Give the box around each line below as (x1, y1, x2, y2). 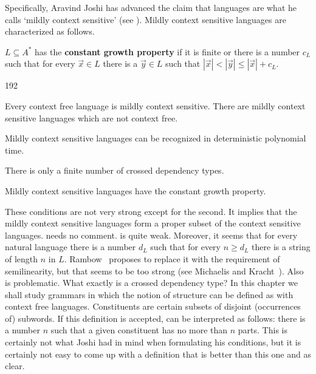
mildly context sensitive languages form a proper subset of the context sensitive (5, 217, 301, 229)
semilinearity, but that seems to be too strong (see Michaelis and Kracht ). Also (5, 264, 304, 277)
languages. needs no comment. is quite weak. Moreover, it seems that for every (5, 228, 298, 241)
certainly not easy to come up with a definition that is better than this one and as (5, 347, 311, 360)
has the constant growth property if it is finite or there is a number (35, 45, 300, 58)
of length (5, 252, 38, 265)
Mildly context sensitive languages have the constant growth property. (5, 184, 266, 197)
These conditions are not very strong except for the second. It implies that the (5, 205, 297, 217)
